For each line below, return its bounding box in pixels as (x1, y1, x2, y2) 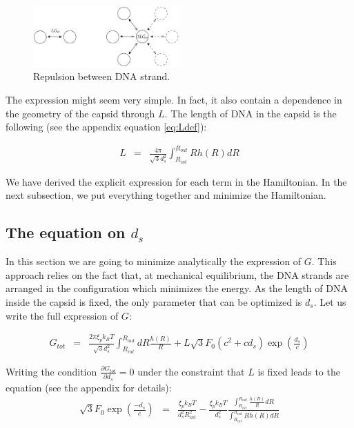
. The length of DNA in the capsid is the (164, 106, 337, 120)
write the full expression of (6, 308, 119, 322)
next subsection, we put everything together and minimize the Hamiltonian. (6, 188, 326, 202)
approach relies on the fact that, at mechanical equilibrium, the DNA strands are (6, 267, 349, 282)
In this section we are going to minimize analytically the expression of (6, 254, 302, 269)
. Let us (313, 294, 346, 309)
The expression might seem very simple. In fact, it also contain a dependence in (6, 93, 342, 106)
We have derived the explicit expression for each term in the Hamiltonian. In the (6, 174, 347, 188)
